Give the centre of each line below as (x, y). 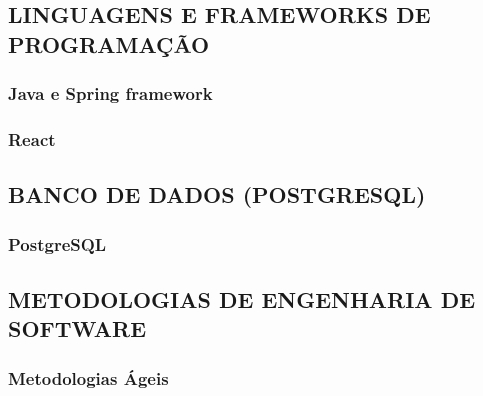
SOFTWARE (77, 328)
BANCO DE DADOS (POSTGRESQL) (217, 194)
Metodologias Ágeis (88, 377)
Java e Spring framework (110, 93)
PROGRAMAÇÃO (109, 43)
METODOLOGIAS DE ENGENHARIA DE (242, 298)
